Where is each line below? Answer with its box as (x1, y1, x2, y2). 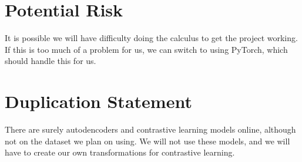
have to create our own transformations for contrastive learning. (5, 146, 235, 158)
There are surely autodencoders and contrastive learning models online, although (5, 123, 296, 136)
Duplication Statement (5, 89, 192, 113)
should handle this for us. (5, 55, 96, 67)
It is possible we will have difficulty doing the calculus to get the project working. (5, 32, 298, 44)
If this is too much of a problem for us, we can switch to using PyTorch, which (5, 43, 288, 55)
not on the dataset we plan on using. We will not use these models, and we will (5, 134, 290, 147)
